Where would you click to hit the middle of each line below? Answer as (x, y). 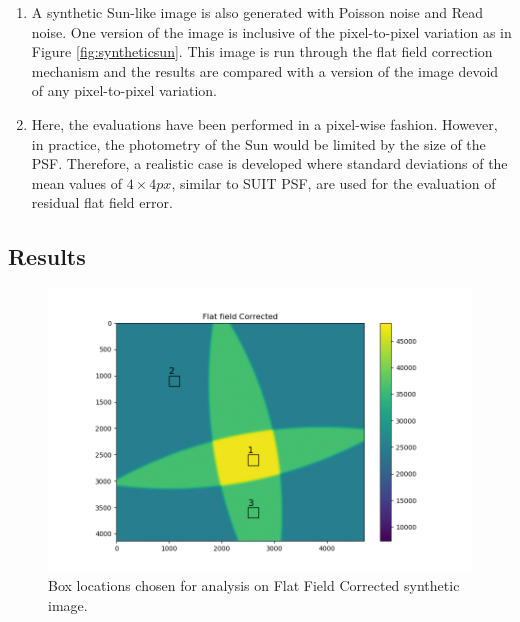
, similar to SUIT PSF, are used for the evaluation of (333, 182)
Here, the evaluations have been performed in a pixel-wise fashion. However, (264, 123)
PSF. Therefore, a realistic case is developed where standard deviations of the (269, 163)
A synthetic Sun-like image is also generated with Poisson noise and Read (257, 12)
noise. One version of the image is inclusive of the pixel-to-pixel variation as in (271, 31)
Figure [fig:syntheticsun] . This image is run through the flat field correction (262, 51)
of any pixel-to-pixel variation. (124, 90)
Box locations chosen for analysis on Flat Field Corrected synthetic (254, 585)
